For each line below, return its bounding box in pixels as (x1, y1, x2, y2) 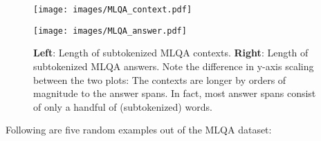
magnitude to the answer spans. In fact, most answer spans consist (33, 86, 316, 100)
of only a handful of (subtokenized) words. (33, 99, 212, 113)
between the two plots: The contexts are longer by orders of (33, 72, 286, 87)
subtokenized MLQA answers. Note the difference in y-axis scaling (33, 58, 314, 73)
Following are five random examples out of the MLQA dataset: (6, 122, 272, 137)
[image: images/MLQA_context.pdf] (33, 5, 192, 14)
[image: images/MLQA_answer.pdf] (33, 25, 187, 36)
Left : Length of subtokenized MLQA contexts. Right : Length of (33, 45, 309, 60)
